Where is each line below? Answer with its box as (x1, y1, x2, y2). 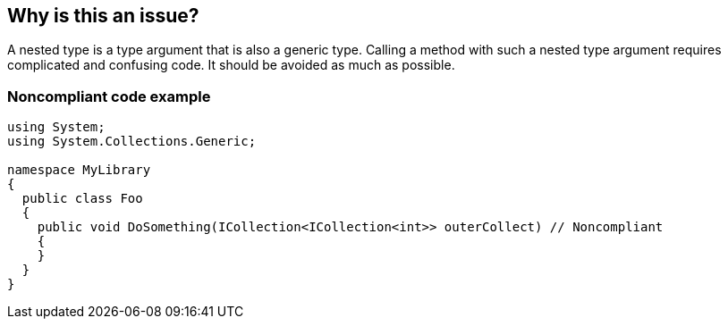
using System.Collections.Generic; (7, 134, 257, 149)
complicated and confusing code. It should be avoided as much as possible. (7, 57, 455, 73)
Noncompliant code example (7, 87, 211, 105)
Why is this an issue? (7, 4, 199, 27)
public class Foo (21, 191, 143, 206)
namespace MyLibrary (7, 163, 151, 178)
